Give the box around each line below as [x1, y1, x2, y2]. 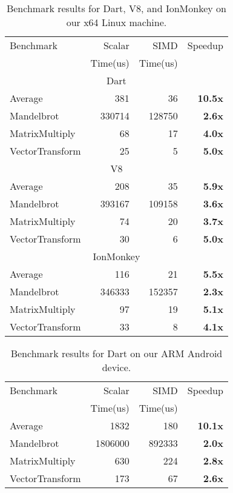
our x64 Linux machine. [66, 15, 167, 29]
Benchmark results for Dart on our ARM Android [10, 346, 223, 360]
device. [102, 360, 131, 374]
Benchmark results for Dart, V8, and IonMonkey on [6, 1, 226, 15]
